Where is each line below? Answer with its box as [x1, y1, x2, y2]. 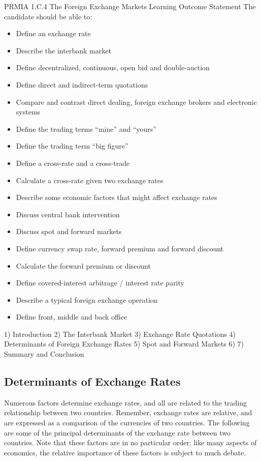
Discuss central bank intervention [16, 209, 120, 219]
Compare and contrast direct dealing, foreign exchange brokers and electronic [16, 96, 257, 107]
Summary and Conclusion [4, 349, 84, 359]
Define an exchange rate [16, 28, 91, 39]
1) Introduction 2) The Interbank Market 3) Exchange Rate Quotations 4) [4, 328, 236, 339]
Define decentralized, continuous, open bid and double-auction [16, 62, 210, 73]
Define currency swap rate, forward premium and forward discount [16, 243, 224, 253]
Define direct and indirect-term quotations [16, 79, 148, 90]
